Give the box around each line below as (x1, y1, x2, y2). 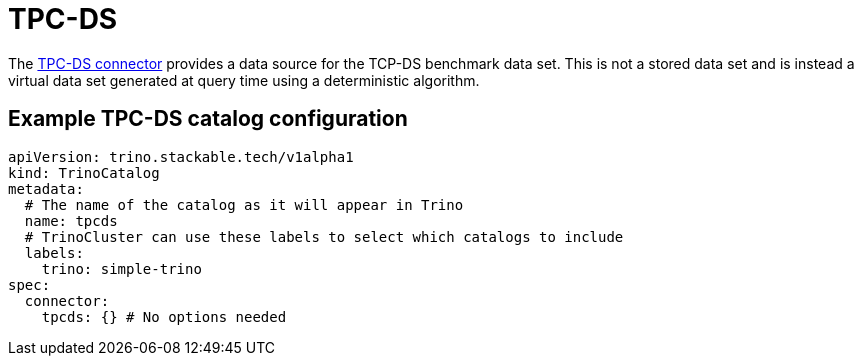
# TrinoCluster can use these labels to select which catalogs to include (24, 228, 624, 245)
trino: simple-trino (41, 260, 202, 277)
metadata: (8, 180, 84, 197)
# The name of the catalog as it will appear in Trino (24, 196, 464, 213)
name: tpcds (24, 212, 118, 229)
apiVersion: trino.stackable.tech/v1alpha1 (8, 148, 354, 165)
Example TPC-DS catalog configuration (8, 106, 408, 132)
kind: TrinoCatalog (8, 164, 160, 181)
